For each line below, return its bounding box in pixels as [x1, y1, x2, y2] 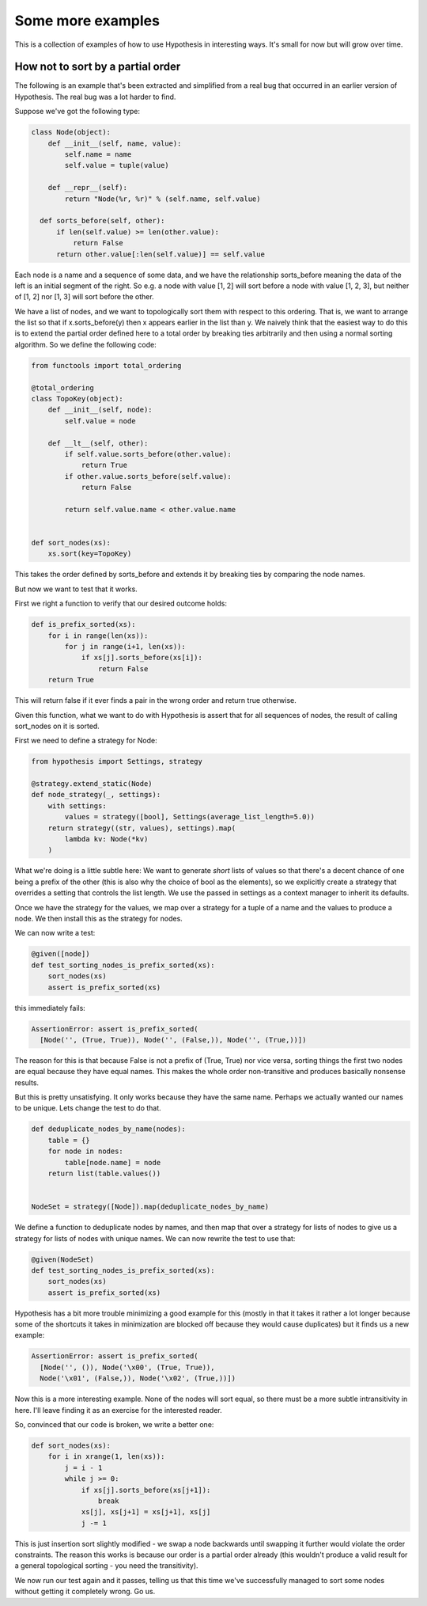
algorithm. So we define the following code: [14, 340, 157, 349]
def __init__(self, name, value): [47, 139, 182, 148]
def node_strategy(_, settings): [31, 790, 161, 799]
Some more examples [14, 12, 160, 29]
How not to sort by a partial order [14, 60, 181, 74]
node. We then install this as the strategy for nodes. [14, 913, 183, 923]
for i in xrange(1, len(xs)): [47, 1452, 165, 1461]
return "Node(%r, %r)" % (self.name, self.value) [64, 194, 261, 203]
